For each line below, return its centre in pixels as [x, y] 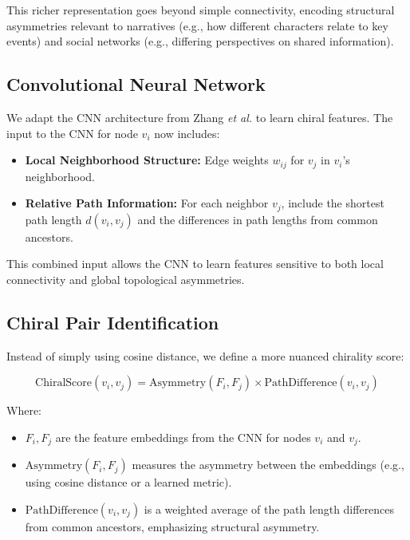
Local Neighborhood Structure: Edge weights [147, 160]
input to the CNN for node [72, 133]
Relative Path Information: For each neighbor [147, 203]
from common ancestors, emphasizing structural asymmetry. [172, 526]
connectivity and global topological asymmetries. [126, 279]
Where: [24, 410]
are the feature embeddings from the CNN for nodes [183, 437]
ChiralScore [63, 383]
